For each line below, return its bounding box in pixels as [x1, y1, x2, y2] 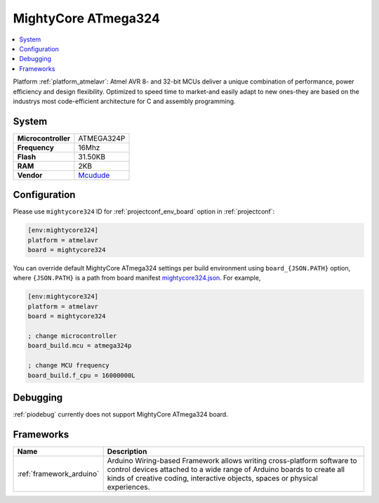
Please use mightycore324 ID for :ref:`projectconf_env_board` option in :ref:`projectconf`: [13, 207, 275, 216]
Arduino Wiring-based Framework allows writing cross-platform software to [107, 455, 357, 465]
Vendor [17, 170, 43, 180]
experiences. [107, 482, 150, 492]
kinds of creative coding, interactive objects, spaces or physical [107, 473, 319, 483]
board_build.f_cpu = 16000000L [27, 371, 136, 379]
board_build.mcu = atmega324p [27, 341, 132, 350]
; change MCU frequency [27, 362, 110, 370]
